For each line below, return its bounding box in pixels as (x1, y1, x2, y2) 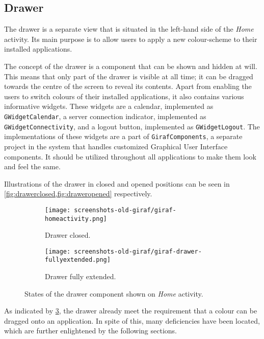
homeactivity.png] (45, 215, 107, 222)
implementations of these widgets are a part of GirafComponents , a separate (4, 131, 243, 142)
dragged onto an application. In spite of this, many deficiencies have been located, (4, 315, 260, 326)
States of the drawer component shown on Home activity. (24, 288, 203, 299)
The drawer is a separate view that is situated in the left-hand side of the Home (4, 24, 254, 34)
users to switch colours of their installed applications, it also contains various (4, 91, 244, 101)
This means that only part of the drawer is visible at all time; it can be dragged (4, 71, 253, 81)
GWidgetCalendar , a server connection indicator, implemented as (4, 110, 206, 121)
